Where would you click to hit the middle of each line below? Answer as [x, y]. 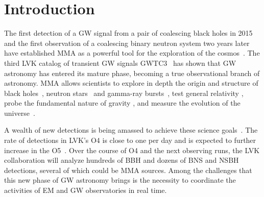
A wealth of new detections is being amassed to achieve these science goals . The [131, 130]
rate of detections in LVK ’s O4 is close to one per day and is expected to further [130, 140]
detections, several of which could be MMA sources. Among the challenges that [128, 170]
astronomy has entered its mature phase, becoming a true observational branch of [132, 73]
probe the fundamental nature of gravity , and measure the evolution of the [122, 103]
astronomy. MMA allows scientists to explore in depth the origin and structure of [131, 83]
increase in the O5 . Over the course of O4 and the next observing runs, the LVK [132, 150]
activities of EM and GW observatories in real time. [86, 190]
